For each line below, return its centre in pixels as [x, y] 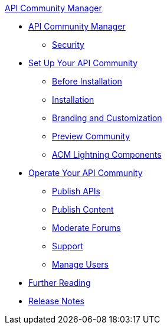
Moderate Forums [86, 228]
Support [68, 246]
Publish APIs [76, 191]
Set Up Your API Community [83, 63]
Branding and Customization [107, 118]
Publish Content [83, 209]
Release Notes [56, 301]
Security [68, 45]
